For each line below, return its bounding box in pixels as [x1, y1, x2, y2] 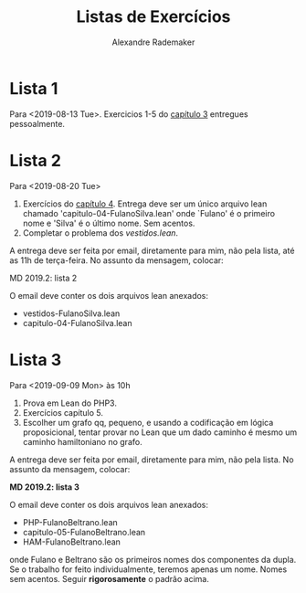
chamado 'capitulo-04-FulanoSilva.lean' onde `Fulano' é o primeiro [22, 207, 276, 218]
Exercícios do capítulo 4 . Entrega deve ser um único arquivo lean [22, 198, 268, 209]
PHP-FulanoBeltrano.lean [22, 516, 119, 527]
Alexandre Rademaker [111, 37, 195, 48]
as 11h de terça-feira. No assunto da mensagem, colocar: [9, 254, 224, 266]
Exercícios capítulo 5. [22, 407, 103, 418]
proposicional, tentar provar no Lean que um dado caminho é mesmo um [22, 427, 298, 438]
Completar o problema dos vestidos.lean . [22, 227, 179, 238]
